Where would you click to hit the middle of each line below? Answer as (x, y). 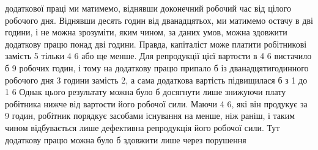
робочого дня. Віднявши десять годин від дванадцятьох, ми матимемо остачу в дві (159, 20)
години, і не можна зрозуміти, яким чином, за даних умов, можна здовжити (146, 32)
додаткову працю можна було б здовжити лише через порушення (126, 139)
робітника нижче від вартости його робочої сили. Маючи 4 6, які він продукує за (156, 103)
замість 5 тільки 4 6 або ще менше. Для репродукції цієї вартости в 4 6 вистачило (158, 56)
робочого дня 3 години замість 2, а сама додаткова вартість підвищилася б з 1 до (156, 80)
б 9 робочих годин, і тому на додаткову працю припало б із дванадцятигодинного (157, 67)
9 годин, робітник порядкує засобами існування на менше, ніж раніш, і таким (150, 116)
